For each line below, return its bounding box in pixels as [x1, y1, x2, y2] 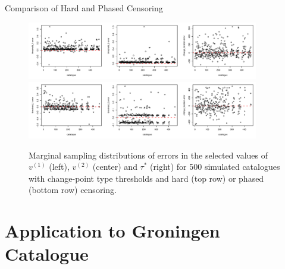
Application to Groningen [5, 219, 220, 243]
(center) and [92, 160, 137, 173]
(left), [49, 160, 70, 173]
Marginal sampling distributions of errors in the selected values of [29, 148, 268, 161]
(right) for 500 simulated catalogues [150, 160, 280, 173]
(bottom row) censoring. [29, 183, 117, 196]
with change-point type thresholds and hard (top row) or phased [29, 172, 264, 184]
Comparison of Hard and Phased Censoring [5, 2, 163, 14]
